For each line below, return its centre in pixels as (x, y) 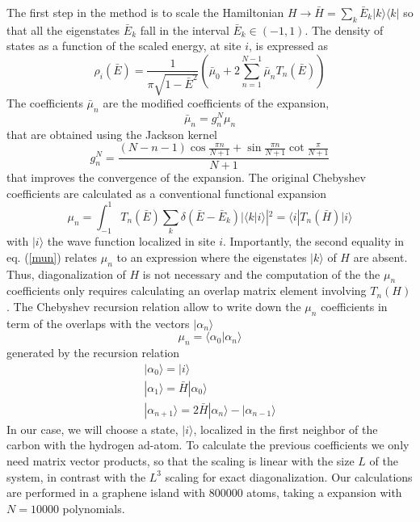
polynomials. (94, 508)
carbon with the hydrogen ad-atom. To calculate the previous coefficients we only (208, 445)
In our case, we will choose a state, (92, 429)
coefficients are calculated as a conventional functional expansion (167, 193)
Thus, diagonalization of (66, 274)
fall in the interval (185, 29)
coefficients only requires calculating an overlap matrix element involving (187, 290)
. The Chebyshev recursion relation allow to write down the (154, 306)
